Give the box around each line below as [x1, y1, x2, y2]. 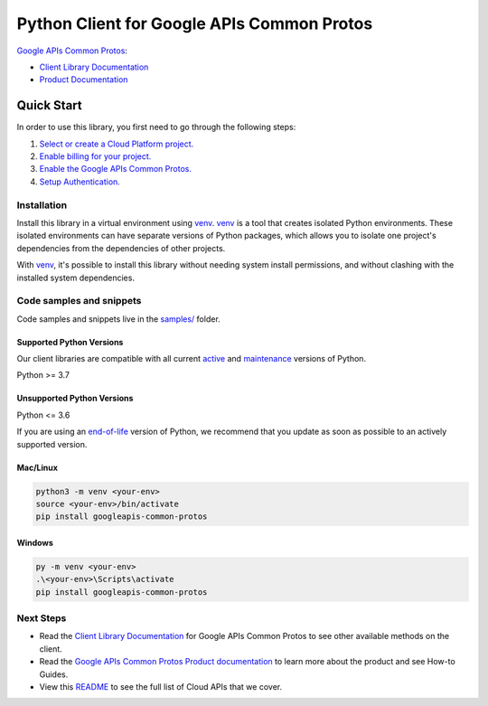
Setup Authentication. [39, 176, 121, 187]
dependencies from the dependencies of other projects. [16, 242, 226, 253]
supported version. [16, 438, 88, 449]
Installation [16, 199, 68, 212]
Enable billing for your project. [39, 151, 152, 162]
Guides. [39, 669, 69, 680]
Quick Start [16, 98, 82, 113]
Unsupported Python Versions [16, 393, 134, 404]
